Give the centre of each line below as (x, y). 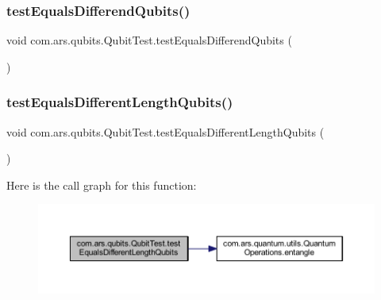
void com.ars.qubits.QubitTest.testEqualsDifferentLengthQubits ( (165, 131)
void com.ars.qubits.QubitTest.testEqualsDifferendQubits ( (149, 40)
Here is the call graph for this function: (102, 185)
